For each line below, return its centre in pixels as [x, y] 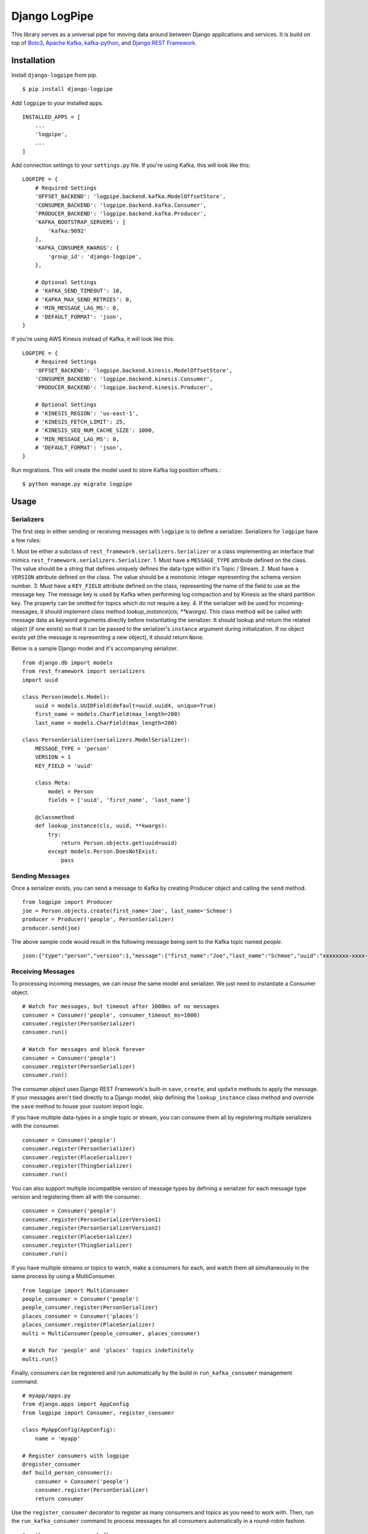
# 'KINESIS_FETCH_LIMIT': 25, [80, 422]
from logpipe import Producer [68, 902]
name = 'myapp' [58, 1438]
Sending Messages [40, 876]
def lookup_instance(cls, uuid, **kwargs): [101, 826]
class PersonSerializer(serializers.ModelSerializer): [106, 740]
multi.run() [40, 1359]
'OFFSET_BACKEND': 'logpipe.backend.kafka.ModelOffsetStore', [130, 197]
